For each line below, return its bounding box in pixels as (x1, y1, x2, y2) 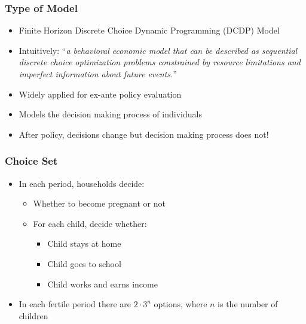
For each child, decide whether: (33, 217, 147, 229)
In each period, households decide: (19, 177, 145, 189)
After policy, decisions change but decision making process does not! (19, 128, 269, 140)
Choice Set (5, 153, 58, 168)
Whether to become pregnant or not (33, 197, 166, 210)
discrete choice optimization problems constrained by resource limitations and (19, 56, 301, 68)
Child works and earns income (47, 277, 158, 290)
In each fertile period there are (19, 298, 131, 310)
